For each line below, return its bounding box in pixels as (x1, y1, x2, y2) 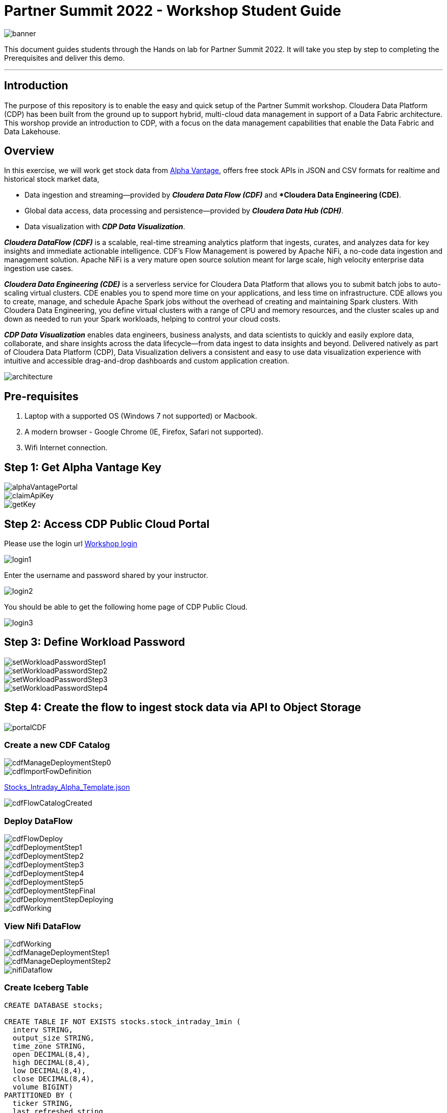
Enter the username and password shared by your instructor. (4, 570, 208, 579)
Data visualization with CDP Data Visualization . (24, 222, 185, 231)
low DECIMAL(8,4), (12, 1066, 86, 1075)
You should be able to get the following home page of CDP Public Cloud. (4, 602, 248, 611)
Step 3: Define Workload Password (4, 636, 185, 649)
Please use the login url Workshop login (4, 539, 138, 548)
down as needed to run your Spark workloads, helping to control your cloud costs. (4, 314, 281, 324)
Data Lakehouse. (4, 127, 61, 136)
